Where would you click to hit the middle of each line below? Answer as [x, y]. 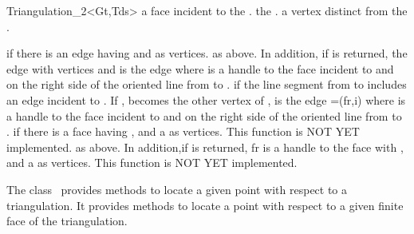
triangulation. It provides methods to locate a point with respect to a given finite [205, 205]
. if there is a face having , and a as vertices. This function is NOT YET [183, 131]
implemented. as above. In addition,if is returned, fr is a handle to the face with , [205, 147]
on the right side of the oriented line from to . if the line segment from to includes [207, 84]
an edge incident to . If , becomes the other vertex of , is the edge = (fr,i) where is [206, 99]
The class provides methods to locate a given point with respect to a [177, 189]
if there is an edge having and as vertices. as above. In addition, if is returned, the [207, 53]
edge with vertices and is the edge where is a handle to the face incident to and [200, 68]
